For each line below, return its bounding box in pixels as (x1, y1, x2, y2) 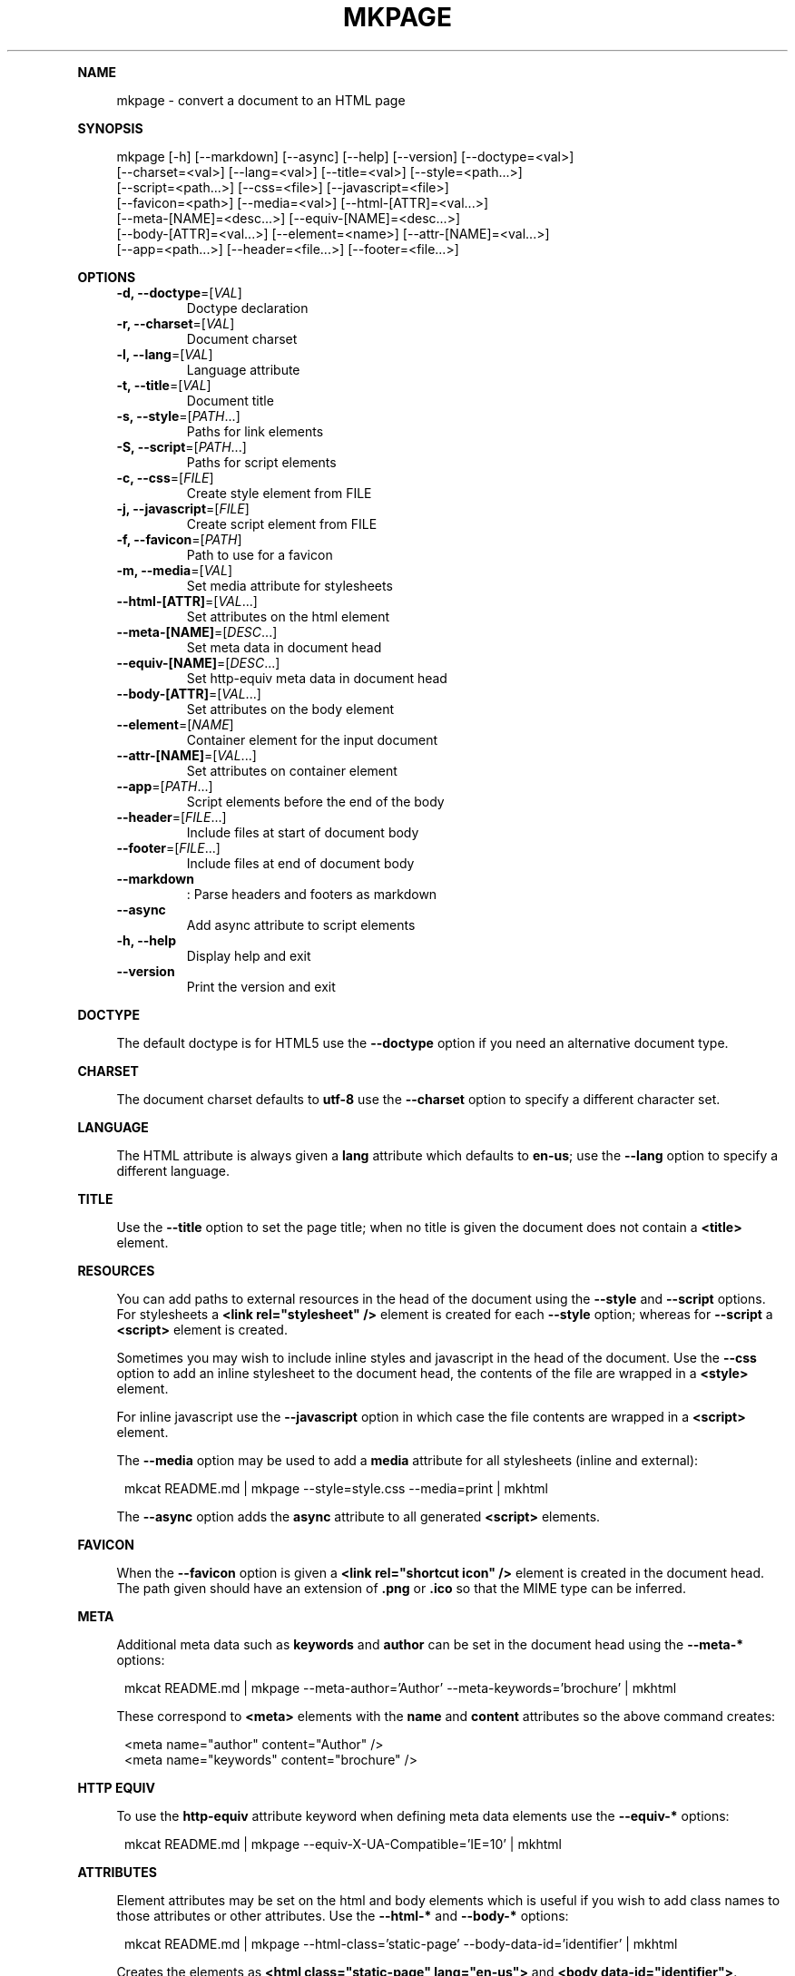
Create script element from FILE (186, 515, 378, 532)
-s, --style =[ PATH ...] (116, 407, 240, 424)
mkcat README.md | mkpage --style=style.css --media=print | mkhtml (124, 1480, 548, 1496)
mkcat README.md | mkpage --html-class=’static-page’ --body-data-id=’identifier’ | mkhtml (124, 1935, 678, 1952)
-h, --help (116, 932, 176, 948)
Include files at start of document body (186, 824, 419, 840)
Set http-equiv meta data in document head (186, 670, 447, 686)
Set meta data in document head (186, 639, 382, 655)
